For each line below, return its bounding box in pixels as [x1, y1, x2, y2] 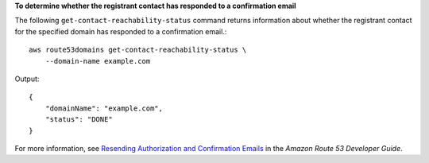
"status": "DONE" [44, 115, 113, 124]
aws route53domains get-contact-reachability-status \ [29, 45, 247, 55]
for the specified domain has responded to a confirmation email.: [14, 26, 227, 36]
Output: [14, 74, 40, 83]
